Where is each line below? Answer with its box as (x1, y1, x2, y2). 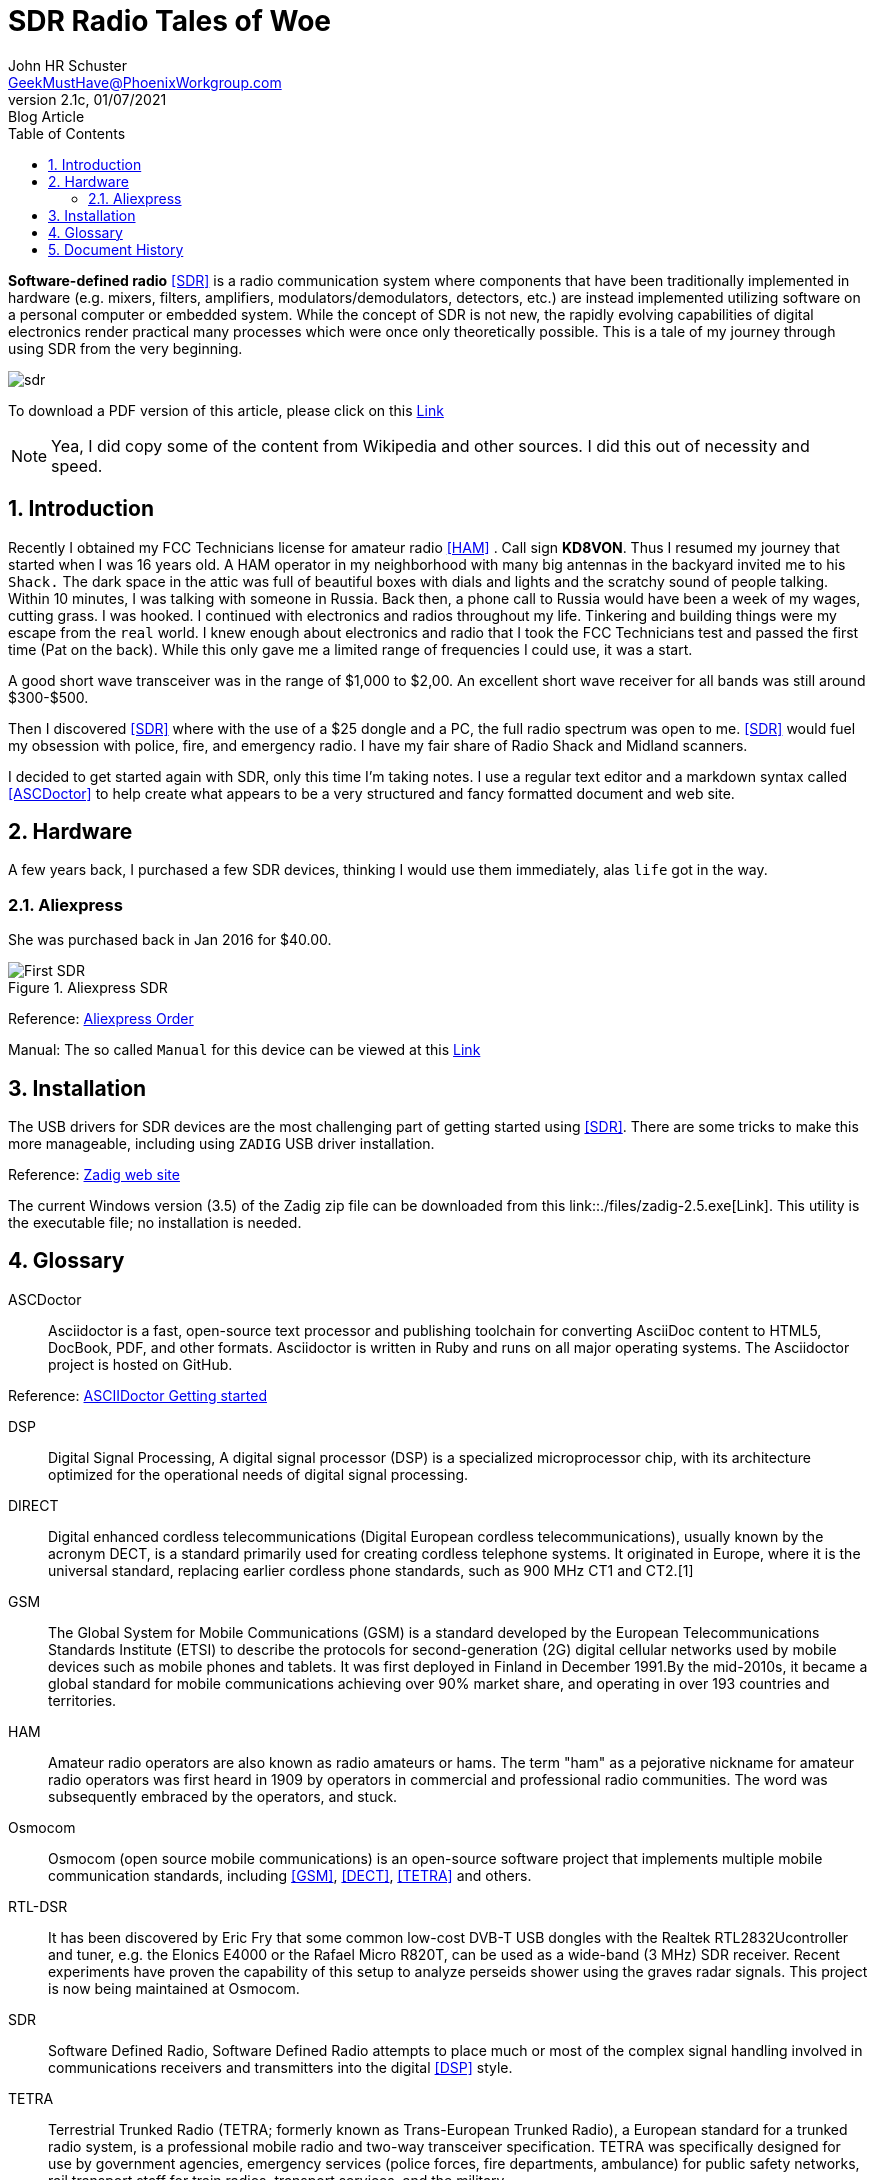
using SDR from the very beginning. (8, 339, 243, 357)
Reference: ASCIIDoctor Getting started (8, 1386, 267, 1404)
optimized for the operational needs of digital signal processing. (48, 1465, 469, 1483)
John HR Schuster (8, 56, 128, 74)
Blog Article (8, 107, 85, 125)
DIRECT (8, 1496, 59, 1514)
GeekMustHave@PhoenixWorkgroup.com (8, 73, 282, 91)
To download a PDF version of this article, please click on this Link (8, 401, 444, 419)
